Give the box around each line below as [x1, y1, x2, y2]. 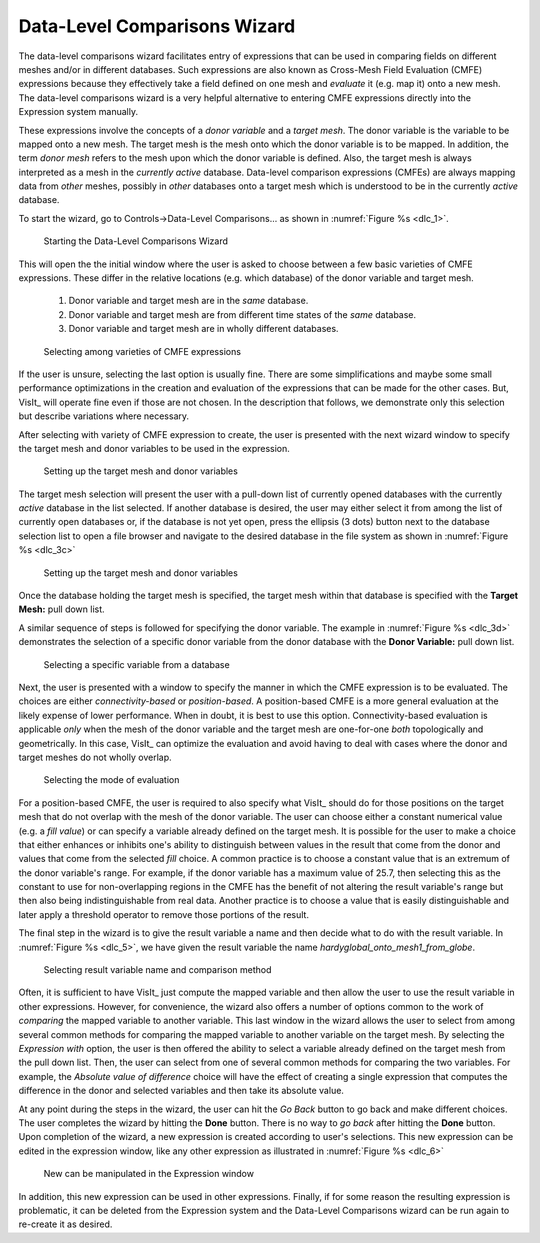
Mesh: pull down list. [18, 603, 105, 615]
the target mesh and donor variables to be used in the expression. [18, 442, 290, 454]
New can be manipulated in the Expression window [43, 1168, 255, 1180]
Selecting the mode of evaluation [43, 774, 180, 786]
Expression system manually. [18, 106, 139, 118]
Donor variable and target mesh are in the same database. [68, 295, 309, 307]
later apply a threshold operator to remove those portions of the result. [18, 908, 310, 920]
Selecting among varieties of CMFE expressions [43, 345, 242, 357]
